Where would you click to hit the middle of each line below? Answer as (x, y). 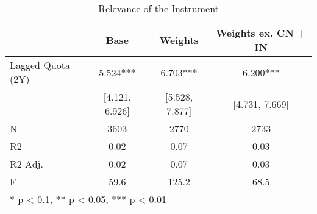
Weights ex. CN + (261, 33)
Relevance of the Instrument (158, 8)
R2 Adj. (27, 164)
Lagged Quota (40, 65)
